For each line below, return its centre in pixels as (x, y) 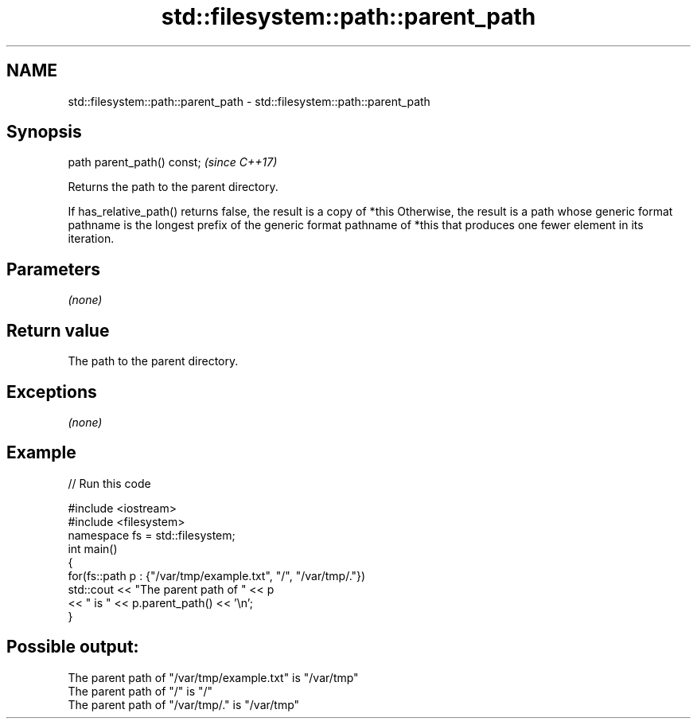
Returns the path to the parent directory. (173, 187)
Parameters (53, 269)
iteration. (91, 239)
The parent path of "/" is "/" (140, 691)
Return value (58, 330)
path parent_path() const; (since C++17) (173, 162)
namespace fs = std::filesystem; (152, 535)
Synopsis (44, 132)
